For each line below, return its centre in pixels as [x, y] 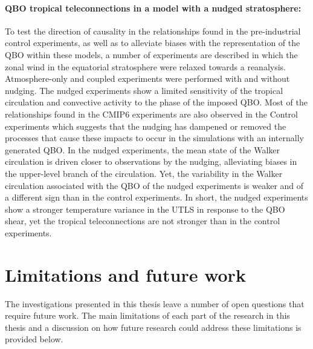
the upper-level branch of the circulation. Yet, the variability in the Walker [144, 173]
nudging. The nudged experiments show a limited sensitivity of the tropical [144, 90]
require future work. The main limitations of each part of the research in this [147, 315]
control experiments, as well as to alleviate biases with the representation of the [153, 43]
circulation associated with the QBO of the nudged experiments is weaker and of [154, 185]
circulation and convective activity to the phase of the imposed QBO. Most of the [156, 102]
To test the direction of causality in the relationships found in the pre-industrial [153, 31]
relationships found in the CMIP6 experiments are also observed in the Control [151, 114]
